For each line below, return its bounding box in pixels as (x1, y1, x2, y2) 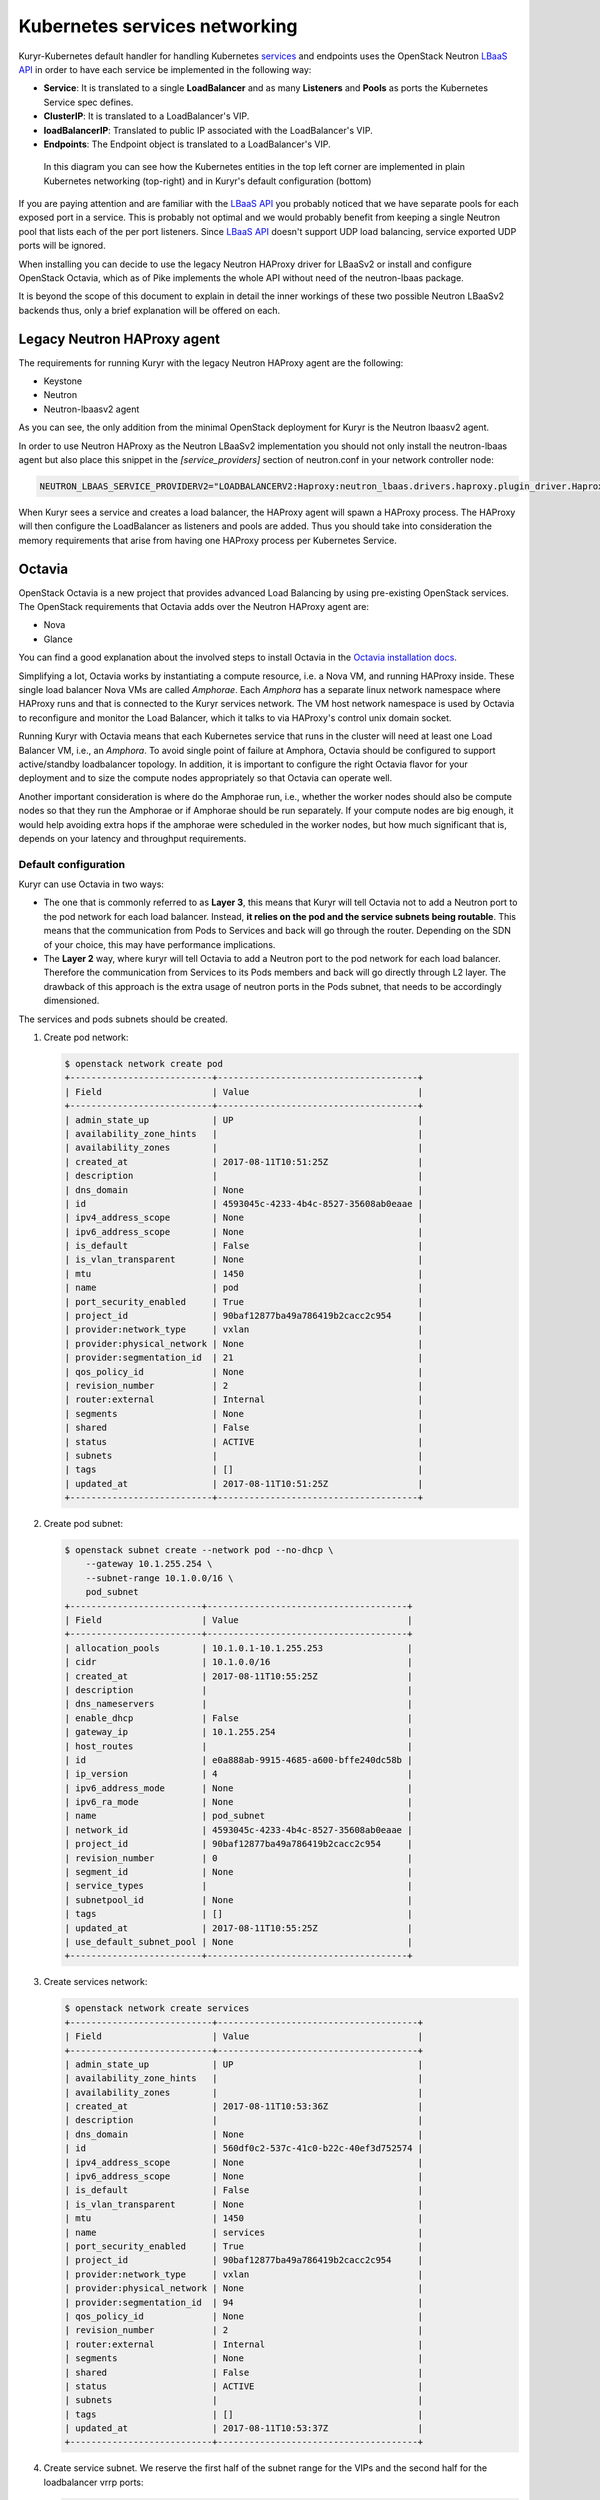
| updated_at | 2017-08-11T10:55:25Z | (64, 1922, 413, 1934)
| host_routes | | (64, 1740, 413, 1752)
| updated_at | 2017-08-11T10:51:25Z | (64, 1478, 424, 1489)
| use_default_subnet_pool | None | (64, 1936, 413, 1947)
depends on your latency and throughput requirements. (18, 832, 247, 844)
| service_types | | (64, 1880, 413, 1892)
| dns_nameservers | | (64, 1698, 413, 1710)
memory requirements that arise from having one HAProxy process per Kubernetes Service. (18, 534, 397, 546)
